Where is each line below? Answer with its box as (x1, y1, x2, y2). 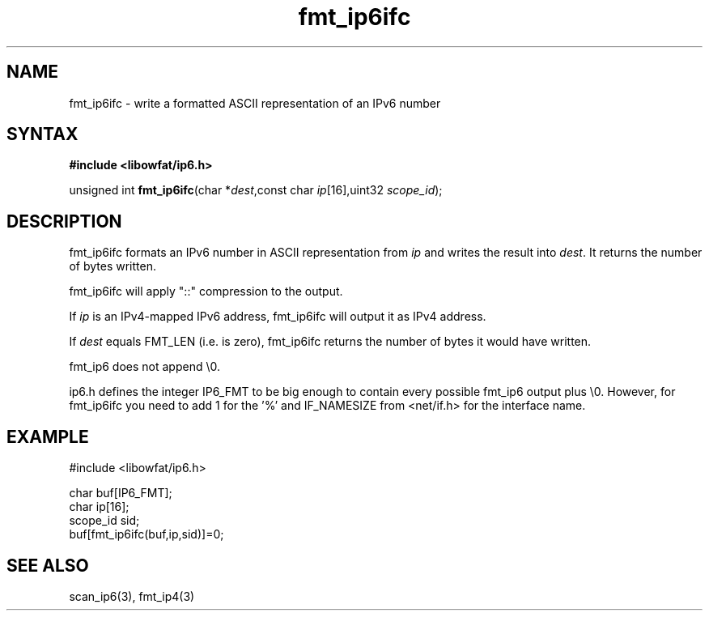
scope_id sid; (69, 513, 140, 528)
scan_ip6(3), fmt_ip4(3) (69, 589, 195, 603)
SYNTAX (6, 124, 79, 145)
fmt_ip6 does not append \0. (69, 360, 220, 374)
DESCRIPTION (6, 211, 122, 232)
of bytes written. (69, 259, 156, 274)
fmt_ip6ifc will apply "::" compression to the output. (69, 284, 343, 299)
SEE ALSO (6, 555, 89, 576)
